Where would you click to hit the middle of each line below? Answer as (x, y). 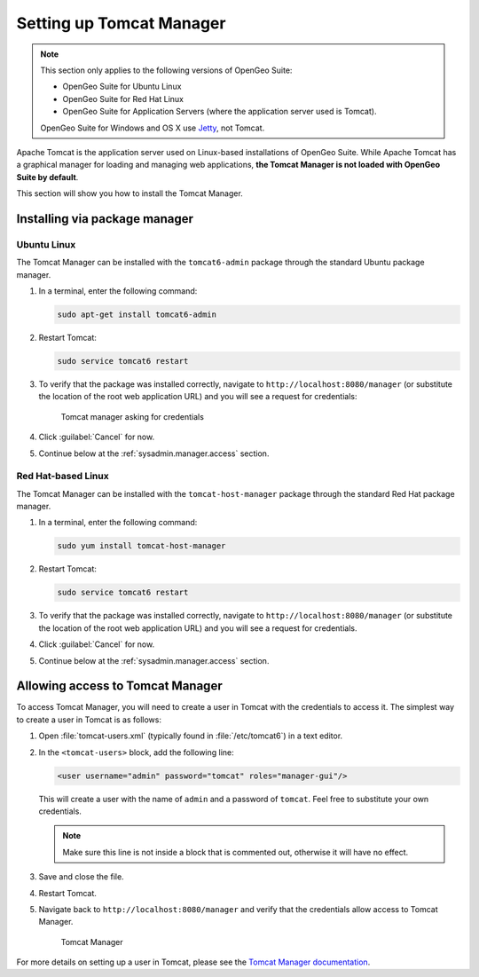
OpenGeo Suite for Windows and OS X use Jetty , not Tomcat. (153, 128)
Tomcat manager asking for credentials (132, 416)
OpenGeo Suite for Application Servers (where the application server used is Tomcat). (220, 112)
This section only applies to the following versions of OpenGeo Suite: (166, 70)
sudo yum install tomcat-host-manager (141, 546)
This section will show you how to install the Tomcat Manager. (130, 193)
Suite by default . (47, 177)
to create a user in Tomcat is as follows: (89, 720)
